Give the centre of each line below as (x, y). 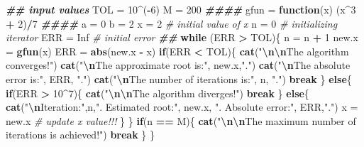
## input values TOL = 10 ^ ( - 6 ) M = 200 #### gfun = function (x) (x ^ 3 (181, 9)
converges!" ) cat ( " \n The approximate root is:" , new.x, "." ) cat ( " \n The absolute (178, 65)
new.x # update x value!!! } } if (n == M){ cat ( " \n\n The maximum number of (181, 120)
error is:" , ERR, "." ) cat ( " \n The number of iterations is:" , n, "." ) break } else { (179, 78)
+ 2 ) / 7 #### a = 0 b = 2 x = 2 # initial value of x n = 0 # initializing (172, 23)
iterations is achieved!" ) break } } (80, 135)
